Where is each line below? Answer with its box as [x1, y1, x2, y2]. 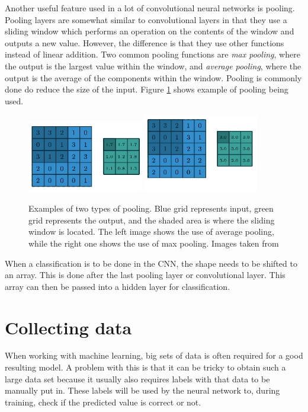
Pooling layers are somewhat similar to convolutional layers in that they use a [5, 13, 287, 25]
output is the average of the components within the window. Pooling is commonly [5, 71, 302, 84]
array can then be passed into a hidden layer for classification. [5, 280, 230, 292]
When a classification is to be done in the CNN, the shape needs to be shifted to [5, 257, 297, 269]
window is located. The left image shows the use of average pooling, [28, 225, 274, 238]
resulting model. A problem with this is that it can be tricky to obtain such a [5, 361, 286, 373]
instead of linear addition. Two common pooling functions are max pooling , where [5, 48, 300, 60]
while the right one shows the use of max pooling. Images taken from [28, 237, 279, 249]
